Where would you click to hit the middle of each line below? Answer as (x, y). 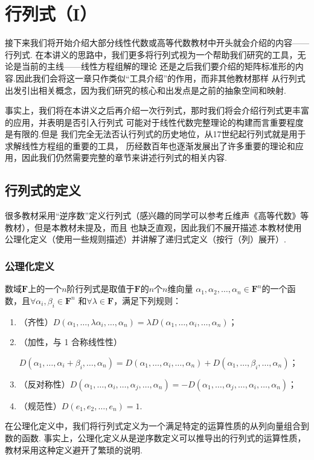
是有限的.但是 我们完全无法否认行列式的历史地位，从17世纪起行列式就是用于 (155, 134)
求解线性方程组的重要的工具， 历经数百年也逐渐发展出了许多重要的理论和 (150, 145)
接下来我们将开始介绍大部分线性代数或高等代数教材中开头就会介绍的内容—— (157, 43)
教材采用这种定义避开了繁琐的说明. (74, 449)
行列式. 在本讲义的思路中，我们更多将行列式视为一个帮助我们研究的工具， (151, 54)
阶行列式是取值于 (101, 289)
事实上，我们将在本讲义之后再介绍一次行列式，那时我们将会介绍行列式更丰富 (157, 110)
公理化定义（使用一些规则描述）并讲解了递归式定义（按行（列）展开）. (146, 239)
